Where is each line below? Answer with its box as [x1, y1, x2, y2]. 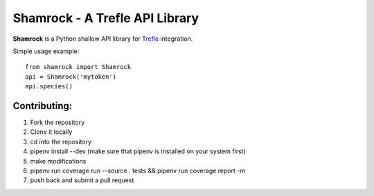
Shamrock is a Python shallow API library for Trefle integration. [12, 35, 193, 43]
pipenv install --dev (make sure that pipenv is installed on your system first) [30, 147, 246, 155]
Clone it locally [30, 128, 73, 136]
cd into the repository [30, 137, 92, 146]
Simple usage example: [12, 47, 80, 55]
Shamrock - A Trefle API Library [12, 10, 199, 26]
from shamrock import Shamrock [25, 63, 132, 71]
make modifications [30, 157, 87, 165]
